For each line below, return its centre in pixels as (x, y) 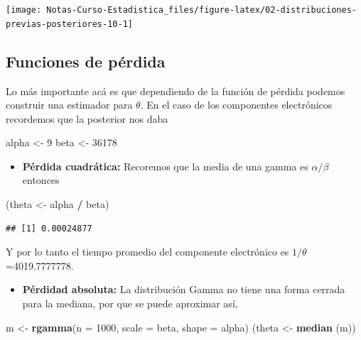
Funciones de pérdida (86, 61)
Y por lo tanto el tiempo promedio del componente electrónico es (147, 252)
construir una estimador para (69, 105)
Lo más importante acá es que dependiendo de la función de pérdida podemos (176, 91)
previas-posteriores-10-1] (69, 24)
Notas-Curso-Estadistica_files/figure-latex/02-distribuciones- (201, 10)
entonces (41, 180)
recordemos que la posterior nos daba (87, 118)
